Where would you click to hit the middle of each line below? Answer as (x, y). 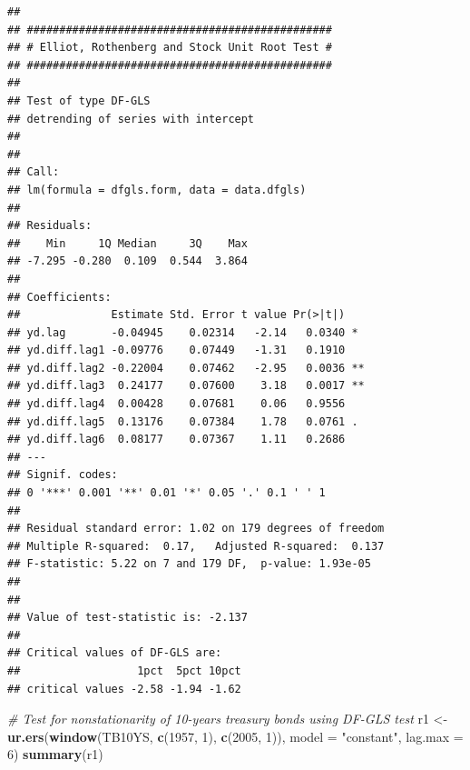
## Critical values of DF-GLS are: (115, 653)
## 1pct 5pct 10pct (124, 670)
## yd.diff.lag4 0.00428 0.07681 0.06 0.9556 (176, 404)
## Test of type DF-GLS (79, 100)
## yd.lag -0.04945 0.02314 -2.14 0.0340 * (183, 332)
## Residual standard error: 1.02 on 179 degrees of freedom (196, 529)
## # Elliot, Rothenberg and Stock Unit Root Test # (170, 48)
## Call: (34, 172)
